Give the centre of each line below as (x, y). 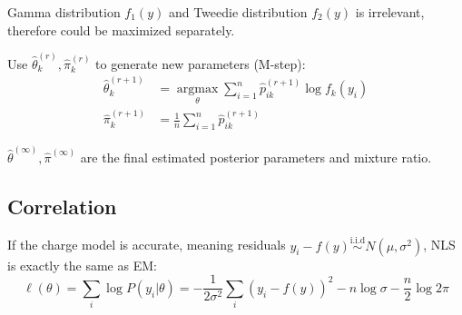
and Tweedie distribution (238, 12)
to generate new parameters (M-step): (201, 63)
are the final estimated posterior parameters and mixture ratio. (256, 157)
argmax (197, 89)
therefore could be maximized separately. (121, 30)
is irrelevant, (390, 12)
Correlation (62, 206)
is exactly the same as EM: (82, 265)
